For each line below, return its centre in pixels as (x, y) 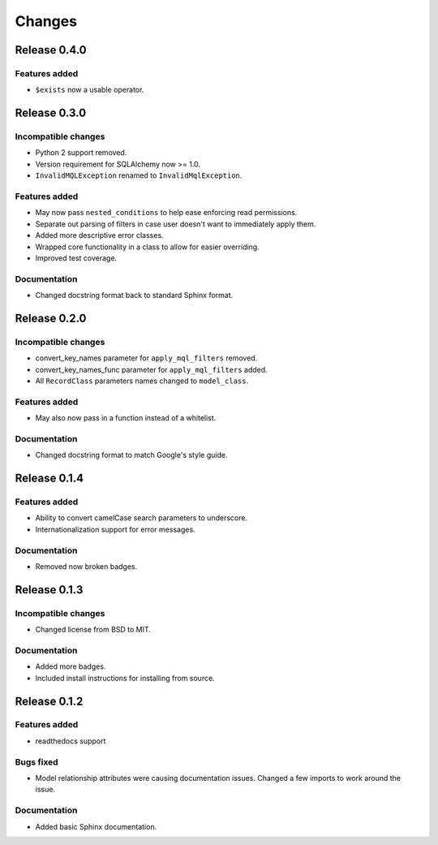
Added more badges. (71, 666)
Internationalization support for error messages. (115, 529)
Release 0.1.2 (49, 701)
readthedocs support (71, 741)
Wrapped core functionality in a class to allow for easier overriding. (147, 247)
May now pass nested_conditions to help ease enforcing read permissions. (166, 213)
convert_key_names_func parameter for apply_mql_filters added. (151, 369)
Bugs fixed (36, 761)
